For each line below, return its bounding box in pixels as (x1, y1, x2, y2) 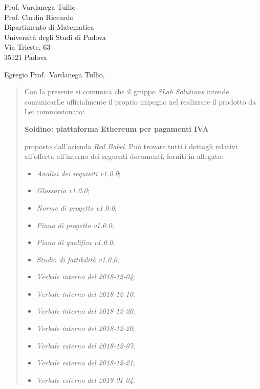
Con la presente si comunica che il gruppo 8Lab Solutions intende (24, 86, 229, 97)
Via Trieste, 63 (4, 42, 51, 52)
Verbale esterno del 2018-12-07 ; (36, 340, 135, 351)
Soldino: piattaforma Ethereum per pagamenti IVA (24, 123, 209, 134)
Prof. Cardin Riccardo (4, 11, 74, 22)
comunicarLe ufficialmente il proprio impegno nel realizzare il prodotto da (24, 96, 256, 107)
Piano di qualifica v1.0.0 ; (36, 237, 115, 248)
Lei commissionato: (24, 106, 84, 117)
